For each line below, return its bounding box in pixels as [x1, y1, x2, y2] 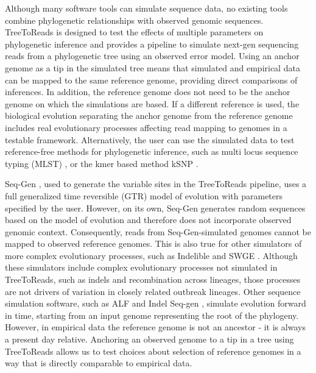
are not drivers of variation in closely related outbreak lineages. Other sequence [5, 285, 301, 297]
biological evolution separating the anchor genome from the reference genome [5, 109, 293, 122]
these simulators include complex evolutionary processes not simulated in [5, 261, 278, 274]
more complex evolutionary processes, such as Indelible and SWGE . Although [5, 249, 298, 261]
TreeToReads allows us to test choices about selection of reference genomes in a [5, 344, 301, 357]
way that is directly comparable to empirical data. [5, 357, 192, 369]
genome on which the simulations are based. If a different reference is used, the [5, 97, 300, 110]
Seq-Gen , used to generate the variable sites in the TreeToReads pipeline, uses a [5, 177, 307, 190]
